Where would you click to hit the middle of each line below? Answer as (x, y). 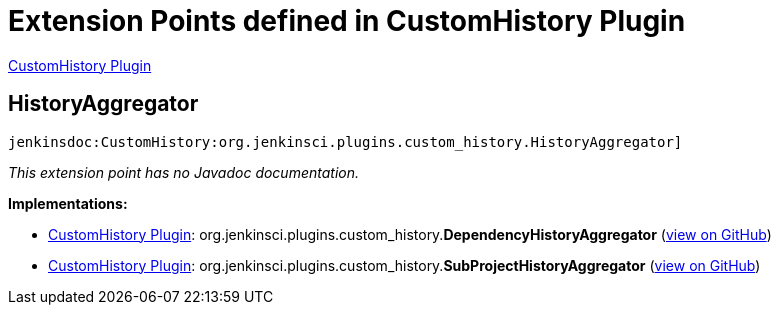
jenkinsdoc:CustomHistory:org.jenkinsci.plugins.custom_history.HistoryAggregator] (345, 141)
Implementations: (68, 203)
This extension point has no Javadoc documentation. (184, 172)
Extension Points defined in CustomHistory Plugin (347, 21)
